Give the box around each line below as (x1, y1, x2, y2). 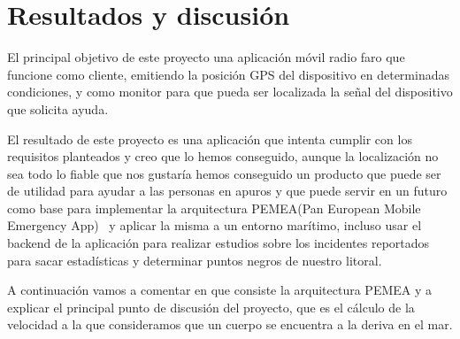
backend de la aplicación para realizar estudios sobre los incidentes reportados (7, 234, 430, 252)
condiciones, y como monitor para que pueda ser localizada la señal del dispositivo (7, 82, 453, 101)
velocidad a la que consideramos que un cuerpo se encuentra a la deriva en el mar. (7, 315, 453, 334)
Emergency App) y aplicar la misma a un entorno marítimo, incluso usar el (7, 216, 422, 235)
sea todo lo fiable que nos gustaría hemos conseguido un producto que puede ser (7, 164, 441, 182)
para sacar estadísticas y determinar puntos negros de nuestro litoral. (7, 250, 382, 269)
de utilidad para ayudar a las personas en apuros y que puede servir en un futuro (7, 181, 448, 200)
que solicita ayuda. (7, 99, 109, 118)
